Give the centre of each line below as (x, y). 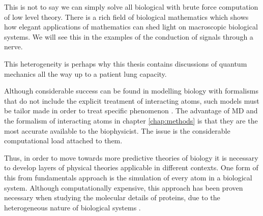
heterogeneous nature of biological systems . (72, 207)
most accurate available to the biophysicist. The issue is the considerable (117, 130)
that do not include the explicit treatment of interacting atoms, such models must (132, 100)
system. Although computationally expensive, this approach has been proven (124, 187)
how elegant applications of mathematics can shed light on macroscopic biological (131, 27)
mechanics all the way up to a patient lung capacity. (85, 73)
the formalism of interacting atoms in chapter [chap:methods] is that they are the (131, 120)
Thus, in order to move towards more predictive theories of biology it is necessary (131, 157)
